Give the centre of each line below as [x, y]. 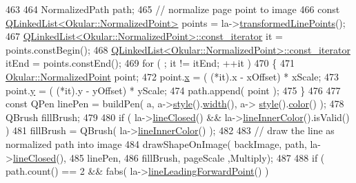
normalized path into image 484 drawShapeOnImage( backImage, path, [156, 143]
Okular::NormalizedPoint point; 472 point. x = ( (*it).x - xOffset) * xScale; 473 [172, 76]
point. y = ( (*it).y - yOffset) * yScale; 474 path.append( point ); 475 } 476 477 [173, 90]
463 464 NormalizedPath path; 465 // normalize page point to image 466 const [173, 9]
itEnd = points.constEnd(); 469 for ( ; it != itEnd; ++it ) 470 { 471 [150, 63]
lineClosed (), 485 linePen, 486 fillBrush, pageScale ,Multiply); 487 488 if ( [169, 157]
